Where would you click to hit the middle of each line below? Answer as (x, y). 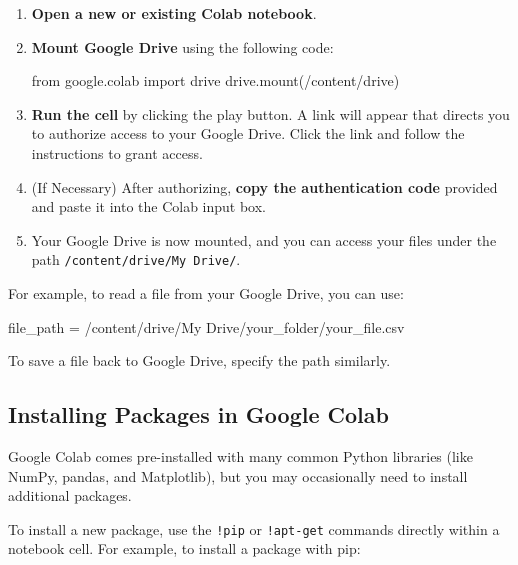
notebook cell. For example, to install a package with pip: (184, 548)
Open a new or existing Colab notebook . (174, 13)
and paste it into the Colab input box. (149, 206)
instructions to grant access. (117, 152)
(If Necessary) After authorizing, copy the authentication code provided (264, 186)
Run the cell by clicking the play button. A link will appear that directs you (270, 113)
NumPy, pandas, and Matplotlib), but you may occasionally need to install (238, 475)
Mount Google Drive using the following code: (182, 46)
